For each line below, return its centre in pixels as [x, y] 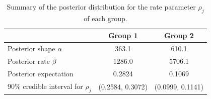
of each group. [105, 18]
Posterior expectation [41, 73]
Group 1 [123, 35]
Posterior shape [31, 48]
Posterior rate [29, 61]
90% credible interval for [45, 86]
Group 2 [179, 35]
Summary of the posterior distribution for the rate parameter [101, 7]
